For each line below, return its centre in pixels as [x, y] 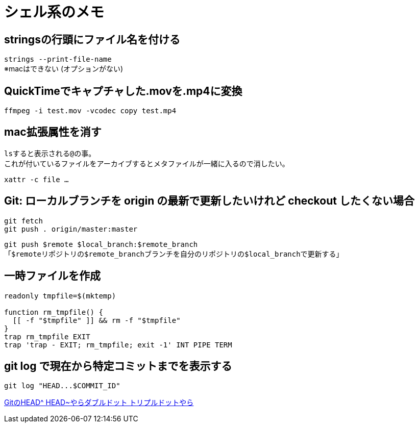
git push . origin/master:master [71, 229]
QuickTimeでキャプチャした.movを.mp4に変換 [123, 91]
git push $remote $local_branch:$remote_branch [101, 244]
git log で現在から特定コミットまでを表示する [118, 366]
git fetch [23, 221]
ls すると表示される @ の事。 [50, 153]
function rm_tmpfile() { [54, 312]
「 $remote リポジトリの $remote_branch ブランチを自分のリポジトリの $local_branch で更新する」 [174, 254]
